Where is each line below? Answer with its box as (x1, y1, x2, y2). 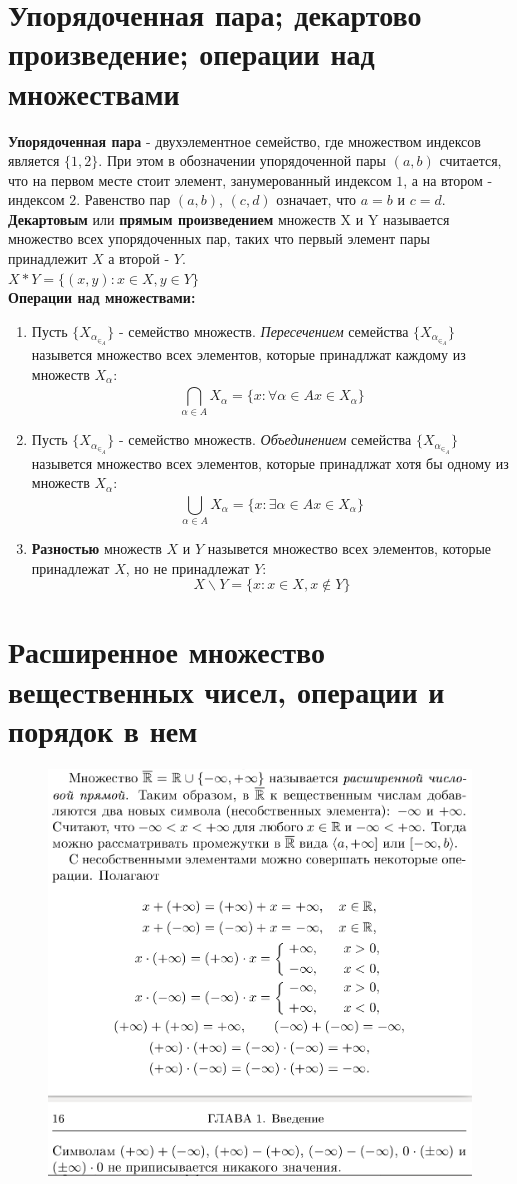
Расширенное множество (8, 631, 326, 672)
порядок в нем (8, 709, 198, 750)
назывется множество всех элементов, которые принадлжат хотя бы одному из (31, 452, 509, 473)
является (8, 150, 60, 171)
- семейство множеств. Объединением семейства (118, 429, 412, 450)
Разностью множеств (31, 537, 162, 558)
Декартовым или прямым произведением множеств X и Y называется (8, 208, 450, 229)
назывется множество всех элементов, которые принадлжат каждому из (31, 344, 466, 365)
